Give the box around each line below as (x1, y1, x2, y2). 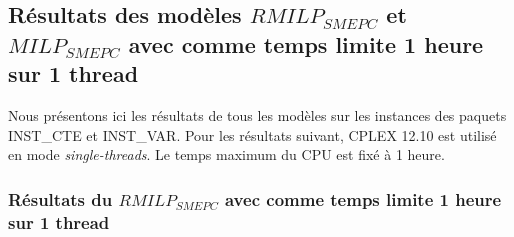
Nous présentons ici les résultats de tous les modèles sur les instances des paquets (8, 104, 507, 125)
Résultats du (8, 186, 113, 211)
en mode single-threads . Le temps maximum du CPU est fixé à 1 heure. (8, 144, 445, 165)
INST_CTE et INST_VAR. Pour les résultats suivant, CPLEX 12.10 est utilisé (8, 124, 497, 145)
